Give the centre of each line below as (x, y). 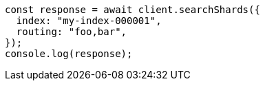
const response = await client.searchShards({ (132, 10)
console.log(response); (69, 54)
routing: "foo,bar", (72, 32)
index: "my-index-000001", (89, 21)
